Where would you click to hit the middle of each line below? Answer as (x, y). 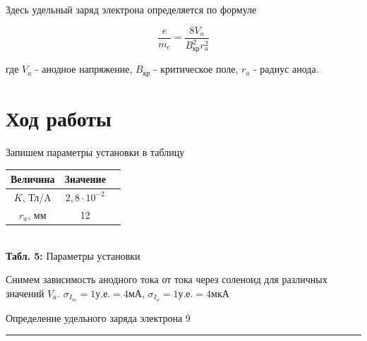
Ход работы (59, 118)
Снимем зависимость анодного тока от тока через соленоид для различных (167, 279)
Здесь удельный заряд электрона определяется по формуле (131, 9)
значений (25, 293)
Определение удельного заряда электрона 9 (98, 317)
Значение (85, 179)
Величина (33, 179)
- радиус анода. (286, 69)
